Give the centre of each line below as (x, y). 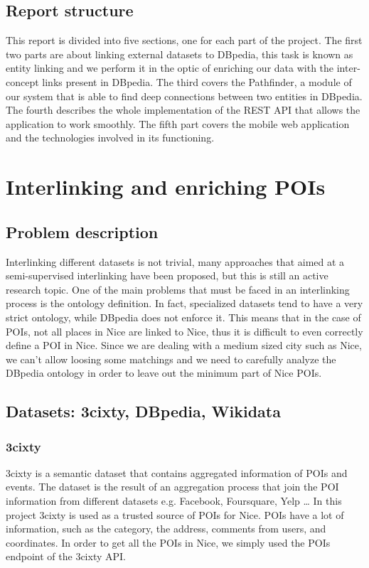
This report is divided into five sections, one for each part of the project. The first (184, 40)
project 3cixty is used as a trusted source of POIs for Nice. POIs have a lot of (175, 514)
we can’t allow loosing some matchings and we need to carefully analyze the (171, 359)
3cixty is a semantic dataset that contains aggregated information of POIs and (177, 472)
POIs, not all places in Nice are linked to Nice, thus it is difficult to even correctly (184, 331)
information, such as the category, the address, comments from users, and (166, 529)
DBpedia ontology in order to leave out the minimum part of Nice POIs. (164, 373)
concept (22, 81)
